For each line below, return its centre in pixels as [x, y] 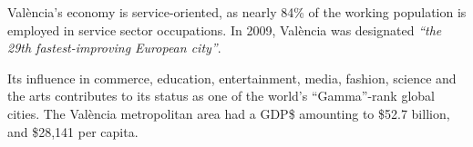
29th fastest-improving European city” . [114, 48]
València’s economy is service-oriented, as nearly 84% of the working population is [237, 12]
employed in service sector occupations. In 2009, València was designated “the [225, 29]
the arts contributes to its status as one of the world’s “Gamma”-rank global [221, 96]
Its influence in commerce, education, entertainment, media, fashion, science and [232, 78]
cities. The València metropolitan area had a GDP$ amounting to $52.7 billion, [229, 113]
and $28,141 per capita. [73, 131]
